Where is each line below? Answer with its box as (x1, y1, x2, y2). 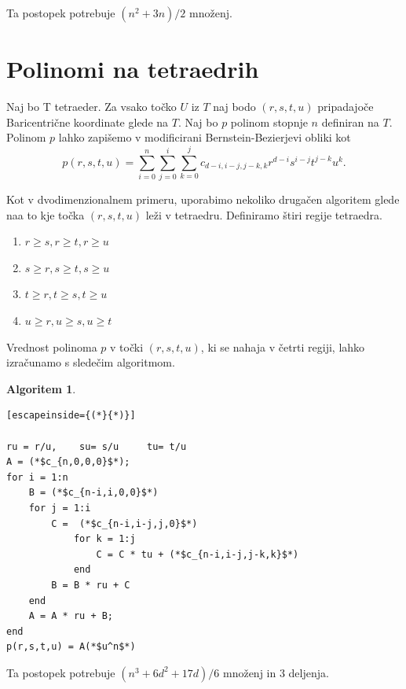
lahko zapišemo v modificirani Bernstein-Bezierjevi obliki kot (58, 129, 351, 146)
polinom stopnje (230, 113, 308, 130)
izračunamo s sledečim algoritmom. (6, 354, 175, 370)
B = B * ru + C (51, 579, 130, 591)
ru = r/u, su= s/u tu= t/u (6, 440, 187, 452)
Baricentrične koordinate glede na (6, 113, 169, 130)
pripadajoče (317, 98, 374, 115)
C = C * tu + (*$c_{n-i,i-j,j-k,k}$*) (96, 548, 299, 560)
